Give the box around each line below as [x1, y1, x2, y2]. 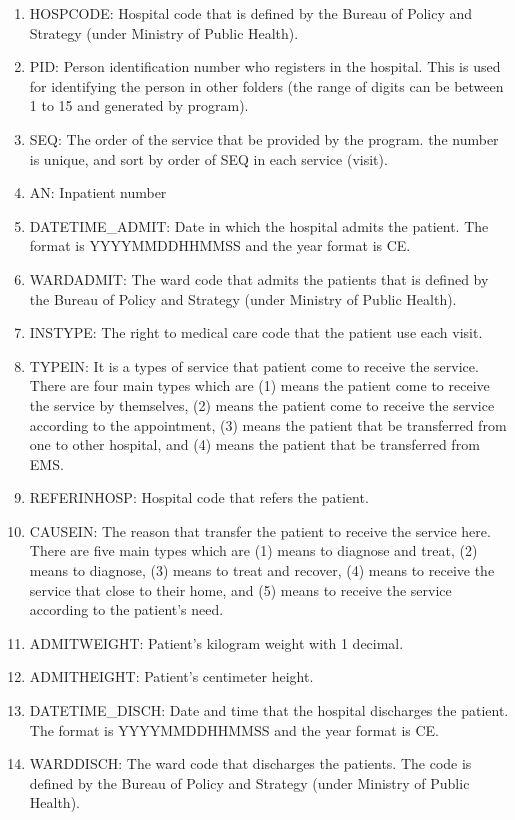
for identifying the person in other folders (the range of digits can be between [29, 75, 504, 96]
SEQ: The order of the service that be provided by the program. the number [29, 128, 499, 149]
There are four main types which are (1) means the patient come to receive [29, 375, 490, 396]
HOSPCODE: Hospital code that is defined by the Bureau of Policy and [29, 3, 472, 23]
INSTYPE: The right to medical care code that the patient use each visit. [29, 322, 483, 343]
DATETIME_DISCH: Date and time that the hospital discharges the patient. [29, 700, 509, 721]
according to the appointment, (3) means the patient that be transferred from [29, 414, 507, 435]
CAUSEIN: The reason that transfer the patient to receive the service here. [29, 520, 491, 541]
